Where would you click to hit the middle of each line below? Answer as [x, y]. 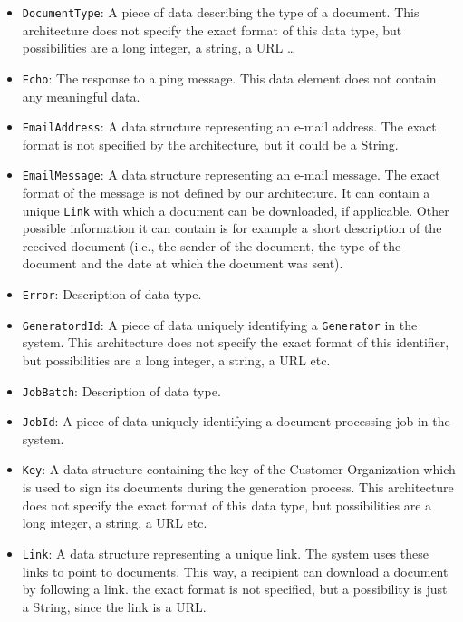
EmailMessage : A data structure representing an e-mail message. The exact [231, 175]
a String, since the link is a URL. [114, 606]
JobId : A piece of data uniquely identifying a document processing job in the [236, 421]
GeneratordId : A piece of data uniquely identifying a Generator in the [220, 324]
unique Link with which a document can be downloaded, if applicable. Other [236, 210]
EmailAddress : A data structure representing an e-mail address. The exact [229, 126]
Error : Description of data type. [112, 294]
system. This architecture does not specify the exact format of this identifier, [236, 342]
